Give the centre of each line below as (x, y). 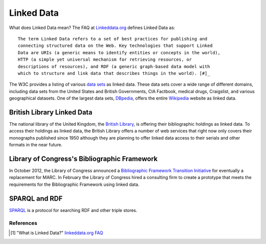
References (23, 223)
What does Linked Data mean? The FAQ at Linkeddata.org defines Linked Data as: (92, 28)
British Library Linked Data (51, 112)
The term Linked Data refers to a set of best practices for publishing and (113, 39)
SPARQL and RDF (36, 198)
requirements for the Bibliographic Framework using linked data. (74, 184)
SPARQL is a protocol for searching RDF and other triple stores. (73, 210)
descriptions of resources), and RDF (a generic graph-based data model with (114, 66)
